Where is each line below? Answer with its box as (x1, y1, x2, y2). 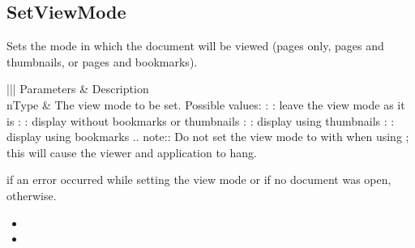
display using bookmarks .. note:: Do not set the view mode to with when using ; (6, 128, 409, 145)
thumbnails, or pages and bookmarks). (6, 53, 198, 70)
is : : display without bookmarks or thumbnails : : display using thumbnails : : (6, 112, 395, 129)
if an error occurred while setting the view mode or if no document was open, (6, 171, 391, 188)
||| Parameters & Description (6, 80, 149, 97)
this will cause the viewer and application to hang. (6, 143, 257, 160)
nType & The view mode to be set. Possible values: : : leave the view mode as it (6, 96, 405, 113)
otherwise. (6, 186, 57, 203)
